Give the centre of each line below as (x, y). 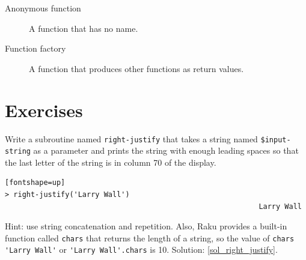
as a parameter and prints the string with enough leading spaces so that (166, 150)
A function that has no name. (84, 28)
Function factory (35, 48)
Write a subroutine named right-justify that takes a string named (131, 138)
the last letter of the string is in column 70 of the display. (111, 162)
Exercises (44, 110)
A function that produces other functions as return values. (136, 68)
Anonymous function (43, 8)
